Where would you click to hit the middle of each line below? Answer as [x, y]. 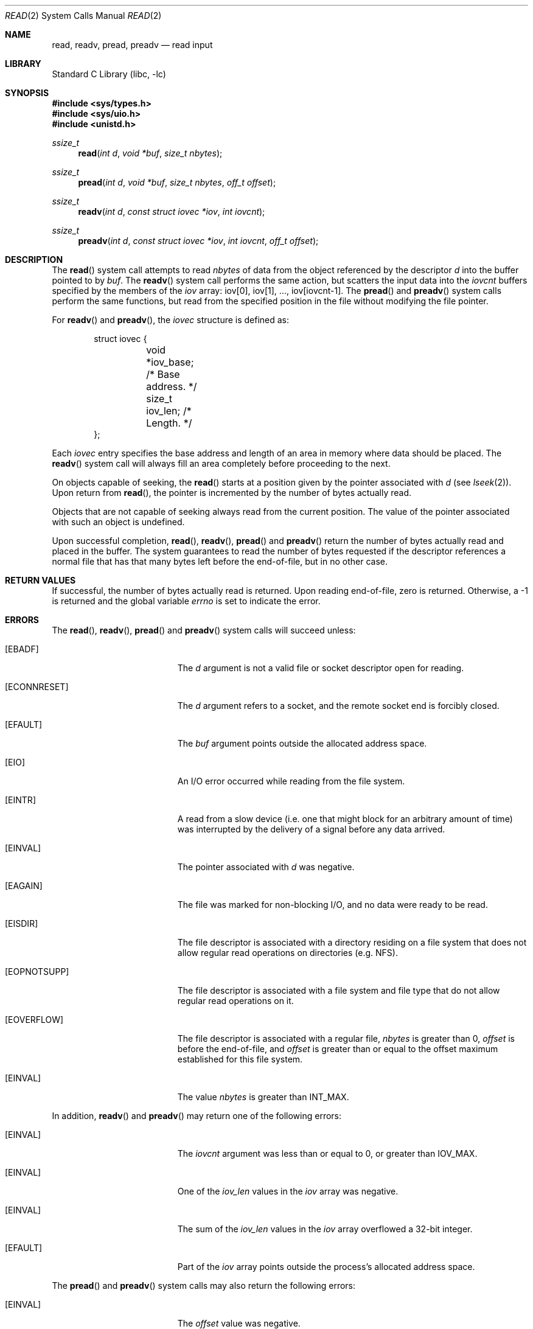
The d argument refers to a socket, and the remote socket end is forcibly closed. [338, 706]
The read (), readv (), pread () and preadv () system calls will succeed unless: [204, 630]
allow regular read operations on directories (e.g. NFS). [287, 953]
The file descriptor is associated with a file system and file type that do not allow [339, 990]
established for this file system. [240, 1059]
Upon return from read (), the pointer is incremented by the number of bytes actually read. [232, 493]
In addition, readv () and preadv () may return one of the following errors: [197, 1116]
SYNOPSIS [27, 93]
